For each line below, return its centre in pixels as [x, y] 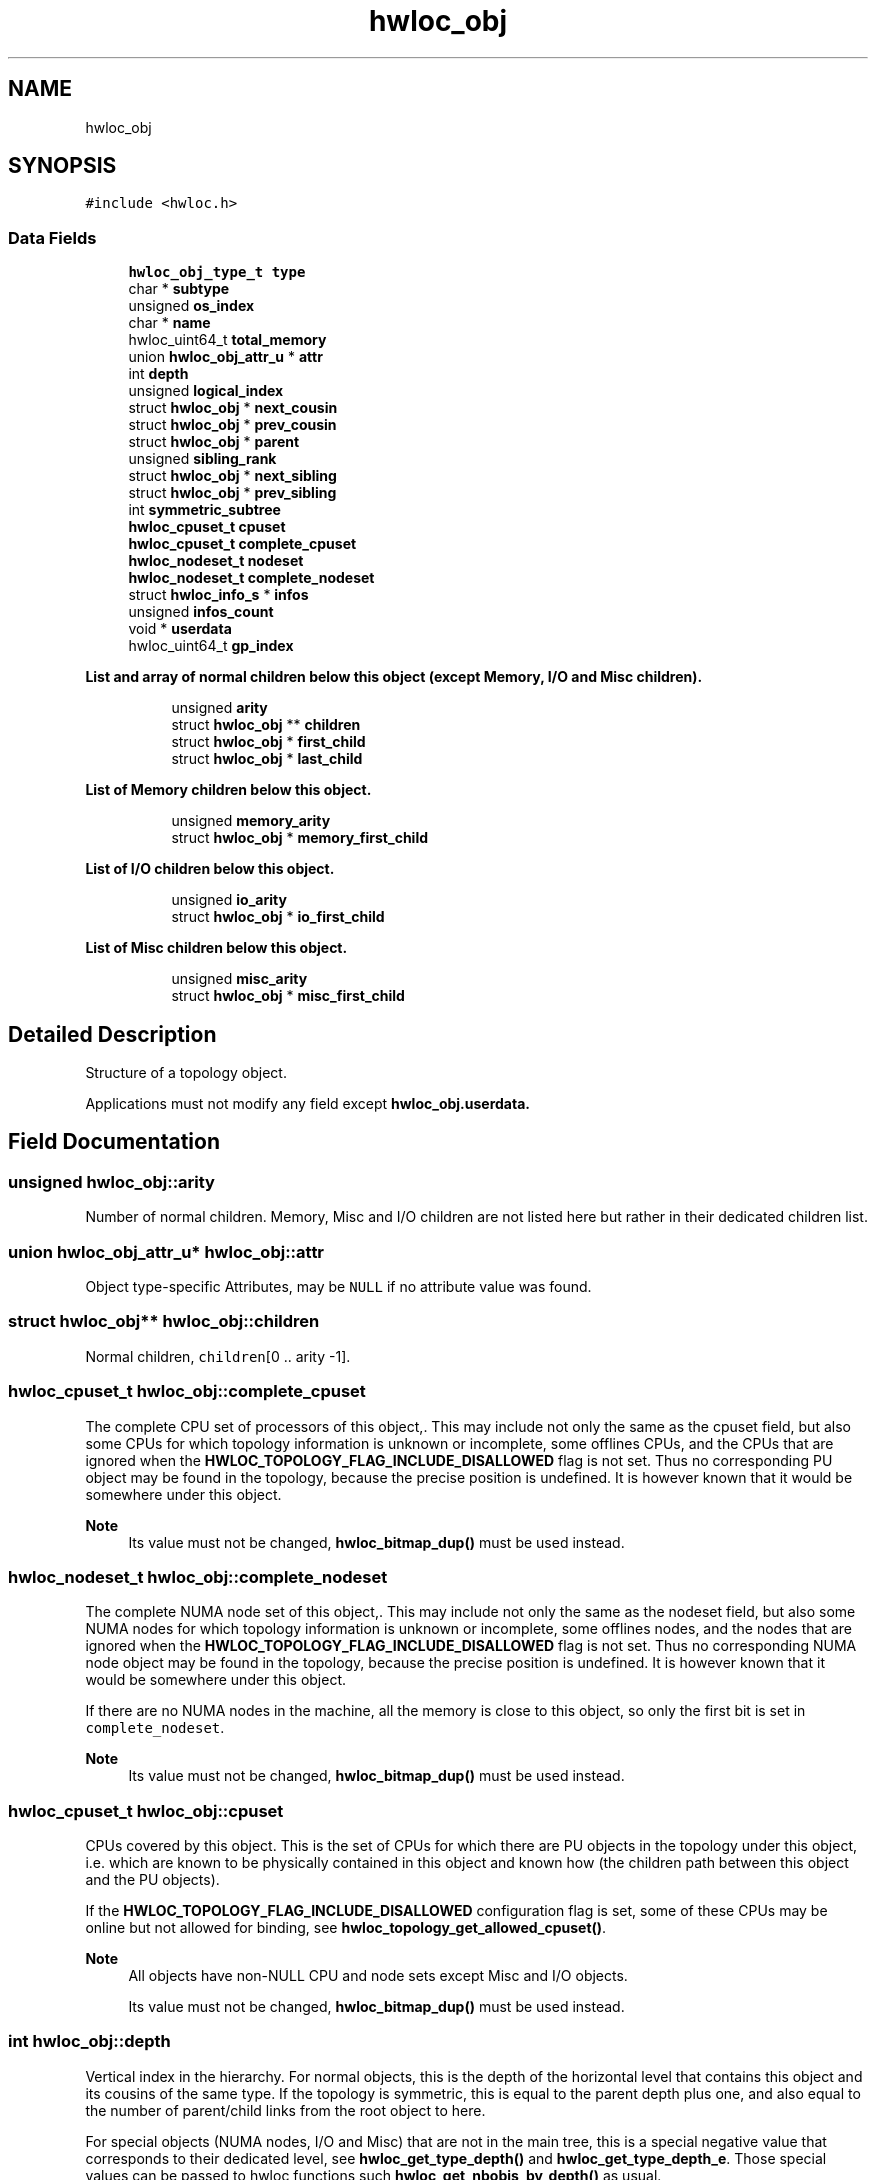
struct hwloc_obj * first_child [268, 742]
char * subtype [179, 289]
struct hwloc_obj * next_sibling [232, 476]
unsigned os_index [191, 306]
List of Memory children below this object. [228, 790]
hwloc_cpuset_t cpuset [207, 527]
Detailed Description [112, 1034]
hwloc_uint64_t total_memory [227, 340]
